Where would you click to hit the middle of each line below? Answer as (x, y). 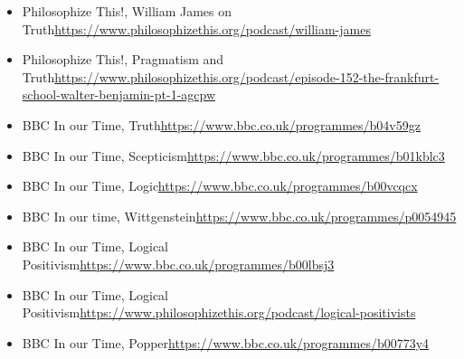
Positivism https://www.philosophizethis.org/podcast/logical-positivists (219, 312)
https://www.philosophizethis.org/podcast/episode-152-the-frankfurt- (247, 76)
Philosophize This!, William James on (127, 11)
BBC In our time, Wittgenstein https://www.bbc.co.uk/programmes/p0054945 (239, 216)
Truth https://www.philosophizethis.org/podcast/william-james (196, 28)
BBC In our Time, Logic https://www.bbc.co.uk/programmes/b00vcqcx (220, 186)
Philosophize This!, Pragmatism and (123, 59)
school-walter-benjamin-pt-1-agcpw (119, 94)
